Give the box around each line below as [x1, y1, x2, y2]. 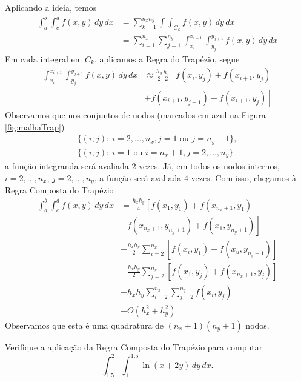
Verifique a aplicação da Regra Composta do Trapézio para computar [5, 340, 263, 353]
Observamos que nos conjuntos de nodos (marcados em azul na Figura [5, 109, 266, 121]
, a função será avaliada [94, 171, 182, 184]
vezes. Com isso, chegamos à [191, 171, 296, 184]
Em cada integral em [5, 52, 82, 65]
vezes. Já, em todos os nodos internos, [139, 159, 280, 172]
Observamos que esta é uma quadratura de [5, 318, 164, 331]
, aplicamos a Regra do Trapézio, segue [94, 52, 240, 65]
